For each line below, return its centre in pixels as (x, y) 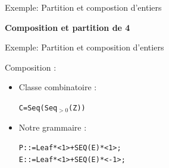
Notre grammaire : (53, 127)
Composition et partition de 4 (68, 27)
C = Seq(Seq (38, 108)
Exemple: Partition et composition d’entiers (84, 47)
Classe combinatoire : (58, 87)
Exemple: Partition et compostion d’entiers (83, 7)
